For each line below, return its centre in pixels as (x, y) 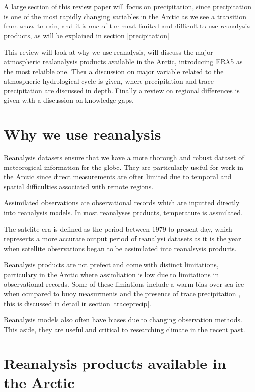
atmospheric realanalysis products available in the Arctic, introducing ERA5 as (123, 61)
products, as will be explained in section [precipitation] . (87, 35)
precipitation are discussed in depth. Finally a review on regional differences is (122, 90)
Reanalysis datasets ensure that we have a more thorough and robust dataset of (124, 157)
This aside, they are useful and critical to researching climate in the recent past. (125, 329)
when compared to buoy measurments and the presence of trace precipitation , (122, 294)
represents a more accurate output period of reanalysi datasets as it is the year (123, 238)
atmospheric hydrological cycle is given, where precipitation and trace (109, 81)
